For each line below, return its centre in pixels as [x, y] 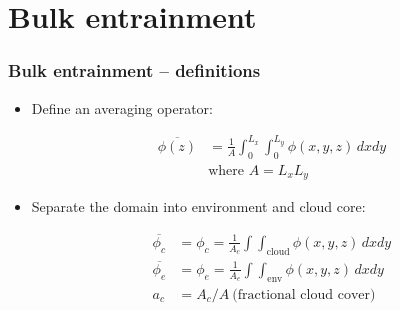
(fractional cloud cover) [304, 294]
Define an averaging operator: [122, 107]
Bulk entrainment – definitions [134, 70]
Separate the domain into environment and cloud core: [198, 206]
